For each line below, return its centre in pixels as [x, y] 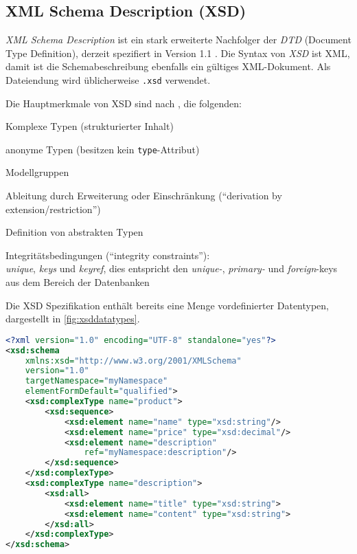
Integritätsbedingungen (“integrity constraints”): [108, 255]
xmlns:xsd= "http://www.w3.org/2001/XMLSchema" [133, 361]
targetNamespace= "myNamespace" [96, 381]
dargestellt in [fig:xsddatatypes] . [73, 319]
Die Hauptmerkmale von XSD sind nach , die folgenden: [124, 103]
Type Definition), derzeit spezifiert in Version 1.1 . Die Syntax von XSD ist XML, [178, 53]
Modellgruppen [37, 172]
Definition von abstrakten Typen [74, 232]
